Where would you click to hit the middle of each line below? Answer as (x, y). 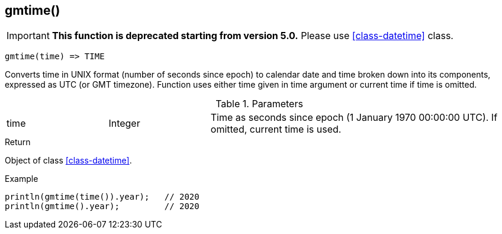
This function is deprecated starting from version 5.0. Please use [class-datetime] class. (252, 36)
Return (18, 142)
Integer (124, 124)
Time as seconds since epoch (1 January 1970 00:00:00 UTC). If (354, 118)
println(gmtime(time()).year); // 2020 (102, 197)
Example (22, 179)
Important (28, 36)
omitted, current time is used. (276, 129)
